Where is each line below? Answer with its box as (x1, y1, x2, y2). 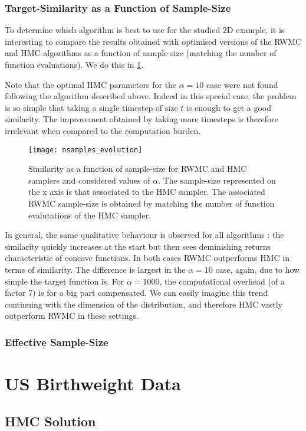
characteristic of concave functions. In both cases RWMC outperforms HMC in (5, 252, 289, 264)
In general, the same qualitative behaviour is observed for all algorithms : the (5, 228, 284, 241)
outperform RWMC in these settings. (5, 309, 139, 322)
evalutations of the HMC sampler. (28, 208, 151, 221)
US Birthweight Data (5, 371, 181, 395)
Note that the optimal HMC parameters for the (5, 78, 177, 90)
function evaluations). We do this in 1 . (5, 58, 144, 70)
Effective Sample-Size (5, 334, 108, 349)
